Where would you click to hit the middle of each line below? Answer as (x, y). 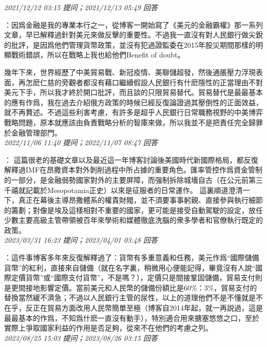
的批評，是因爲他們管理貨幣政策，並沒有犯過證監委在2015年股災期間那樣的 (130, 44)
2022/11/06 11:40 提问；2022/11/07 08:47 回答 (81, 142)
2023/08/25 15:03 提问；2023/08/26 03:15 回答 (81, 338)
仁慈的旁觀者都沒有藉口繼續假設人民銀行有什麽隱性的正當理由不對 (151, 82)
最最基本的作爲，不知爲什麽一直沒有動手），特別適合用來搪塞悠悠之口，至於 (132, 317)
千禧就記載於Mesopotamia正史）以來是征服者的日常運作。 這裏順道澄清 (123, 190)
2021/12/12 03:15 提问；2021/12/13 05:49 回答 (81, 7)
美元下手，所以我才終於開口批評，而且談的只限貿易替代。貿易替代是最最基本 (133, 92)
